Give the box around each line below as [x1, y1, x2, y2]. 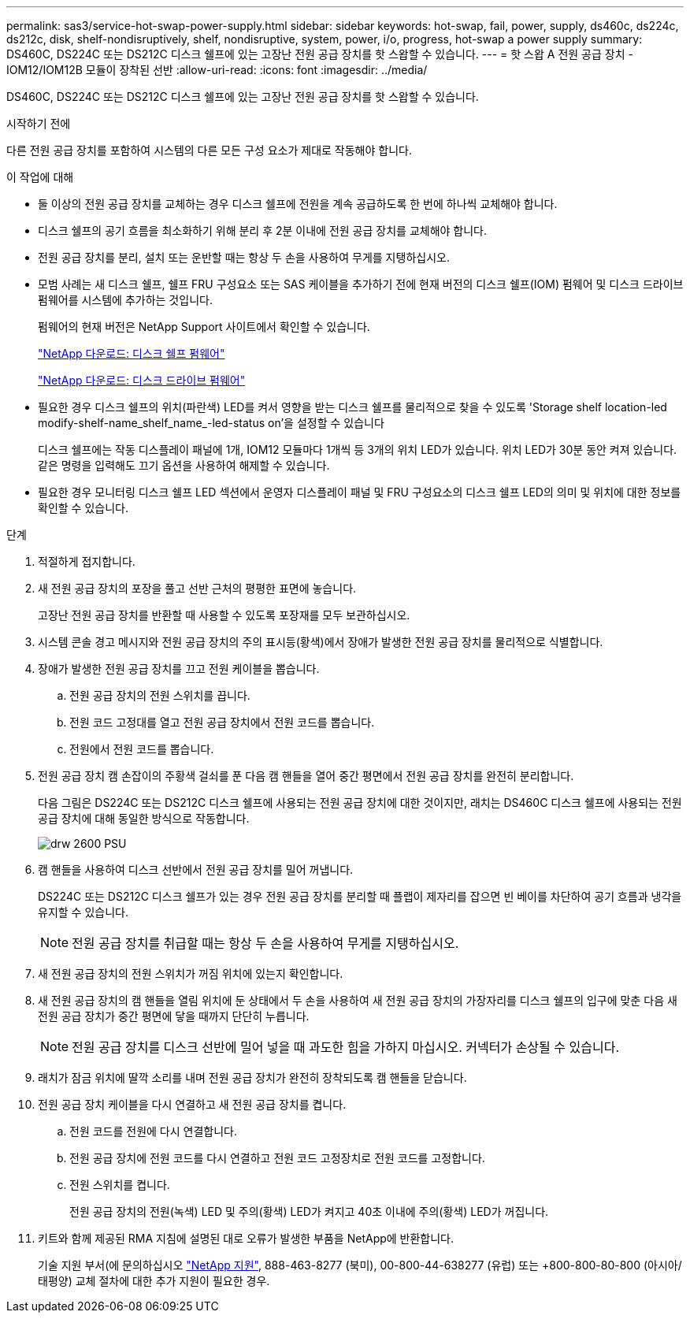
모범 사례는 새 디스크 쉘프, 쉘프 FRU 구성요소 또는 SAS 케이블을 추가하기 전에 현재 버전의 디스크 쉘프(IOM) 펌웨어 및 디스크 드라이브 [38, 277, 684, 291]
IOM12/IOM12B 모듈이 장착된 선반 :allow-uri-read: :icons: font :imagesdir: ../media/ [6, 63, 428, 76]
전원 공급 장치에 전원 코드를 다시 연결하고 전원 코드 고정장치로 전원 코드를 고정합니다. [69, 1151, 485, 1165]
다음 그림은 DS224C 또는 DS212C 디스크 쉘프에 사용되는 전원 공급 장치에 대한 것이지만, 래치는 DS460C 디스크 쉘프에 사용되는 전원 [38, 796, 682, 809]
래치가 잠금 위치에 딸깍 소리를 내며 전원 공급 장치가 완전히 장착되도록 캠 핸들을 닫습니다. [38, 1071, 467, 1084]
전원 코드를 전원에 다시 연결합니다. [69, 1124, 237, 1138]
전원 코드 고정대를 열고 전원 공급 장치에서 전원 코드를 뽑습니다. [69, 715, 375, 729]
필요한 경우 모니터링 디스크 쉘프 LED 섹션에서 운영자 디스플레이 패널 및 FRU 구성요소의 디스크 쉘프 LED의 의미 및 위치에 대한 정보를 [38, 485, 681, 499]
